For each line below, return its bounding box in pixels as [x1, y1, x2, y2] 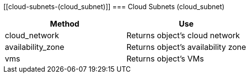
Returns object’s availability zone [126, 42, 246, 52]
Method [50, 19, 80, 29]
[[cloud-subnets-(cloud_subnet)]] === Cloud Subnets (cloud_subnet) [3, 2, 225, 11]
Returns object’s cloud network [126, 31, 240, 40]
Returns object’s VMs [126, 54, 204, 63]
